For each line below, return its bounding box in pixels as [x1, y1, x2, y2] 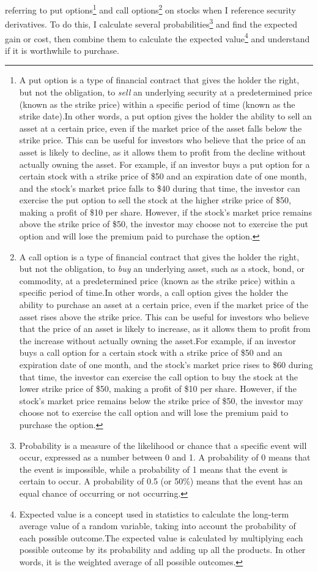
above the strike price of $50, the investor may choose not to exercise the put [19, 217, 308, 230]
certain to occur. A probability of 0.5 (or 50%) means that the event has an [19, 475, 303, 487]
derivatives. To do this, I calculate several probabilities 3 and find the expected [5, 16, 298, 30]
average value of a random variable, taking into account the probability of [19, 519, 296, 532]
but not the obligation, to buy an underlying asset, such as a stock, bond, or [19, 262, 305, 275]
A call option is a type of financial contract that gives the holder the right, [19, 250, 300, 263]
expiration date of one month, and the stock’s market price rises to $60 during [19, 358, 313, 371]
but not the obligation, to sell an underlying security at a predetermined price [19, 85, 312, 98]
